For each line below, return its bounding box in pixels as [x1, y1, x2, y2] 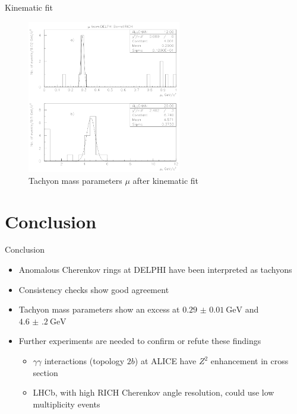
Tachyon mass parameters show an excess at [18, 303, 180, 316]
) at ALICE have [134, 355, 197, 367]
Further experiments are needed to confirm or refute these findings [18, 335, 261, 347]
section [33, 366, 58, 378]
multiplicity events [33, 397, 100, 410]
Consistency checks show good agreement [18, 283, 169, 295]
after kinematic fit [132, 174, 199, 186]
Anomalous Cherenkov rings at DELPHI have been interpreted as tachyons [18, 263, 292, 276]
